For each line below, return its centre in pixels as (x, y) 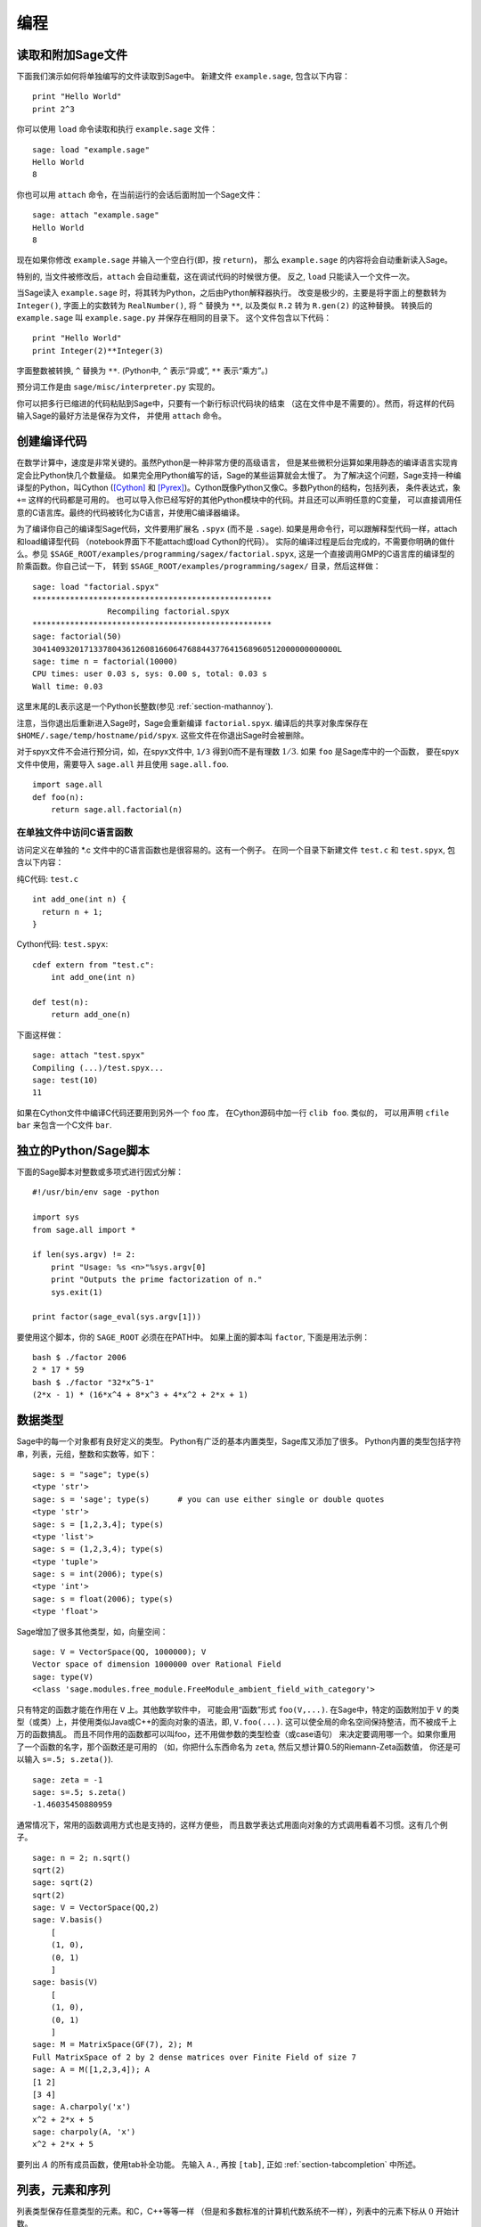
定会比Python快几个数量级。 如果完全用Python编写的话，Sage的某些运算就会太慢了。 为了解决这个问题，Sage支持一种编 (239, 475)
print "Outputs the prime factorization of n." (156, 1280)
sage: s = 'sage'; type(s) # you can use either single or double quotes (208, 1499)
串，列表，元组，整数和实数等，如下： (87, 1454)
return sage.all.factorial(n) (116, 809)
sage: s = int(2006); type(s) (98, 1574)
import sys (56, 1217)
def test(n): (61, 1002)
